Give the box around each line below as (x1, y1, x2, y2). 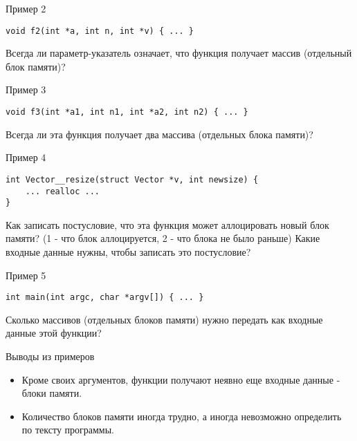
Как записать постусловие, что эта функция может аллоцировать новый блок (6, 217, 329, 232)
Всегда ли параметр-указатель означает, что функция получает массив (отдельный (6, 46, 352, 60)
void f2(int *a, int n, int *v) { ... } (6, 26, 194, 36)
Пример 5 (6, 268, 46, 282)
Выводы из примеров (6, 349, 95, 364)
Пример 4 (6, 150, 46, 165)
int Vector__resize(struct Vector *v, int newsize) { (6, 174, 259, 185)
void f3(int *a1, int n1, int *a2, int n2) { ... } (6, 107, 248, 118)
